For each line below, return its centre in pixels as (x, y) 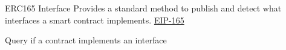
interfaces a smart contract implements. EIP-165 (95, 20)
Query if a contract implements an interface (86, 40)
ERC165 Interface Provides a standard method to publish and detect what (143, 8)
